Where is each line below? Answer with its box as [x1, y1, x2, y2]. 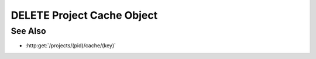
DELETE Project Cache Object [11, 9, 158, 22]
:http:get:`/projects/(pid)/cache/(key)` [25, 42, 116, 49]
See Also [11, 26, 46, 36]
